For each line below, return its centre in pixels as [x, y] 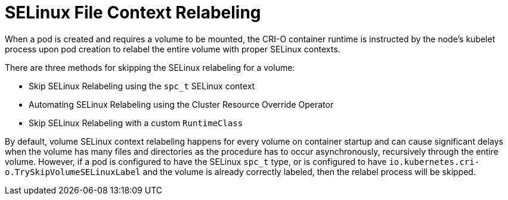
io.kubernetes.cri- [434, 162]
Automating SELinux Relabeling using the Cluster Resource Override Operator [181, 104]
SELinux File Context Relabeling [133, 12]
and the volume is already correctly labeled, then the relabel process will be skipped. [309, 171]
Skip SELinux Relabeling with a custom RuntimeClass [136, 123]
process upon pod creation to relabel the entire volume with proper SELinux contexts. [173, 49]
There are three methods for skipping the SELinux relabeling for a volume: [150, 67]
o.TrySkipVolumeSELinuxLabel [73, 172]
